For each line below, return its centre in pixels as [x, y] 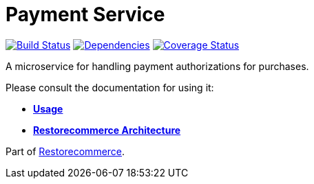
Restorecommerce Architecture [107, 130]
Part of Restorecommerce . [65, 151]
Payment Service [85, 14]
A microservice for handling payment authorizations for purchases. [157, 66]
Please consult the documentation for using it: [110, 87]
